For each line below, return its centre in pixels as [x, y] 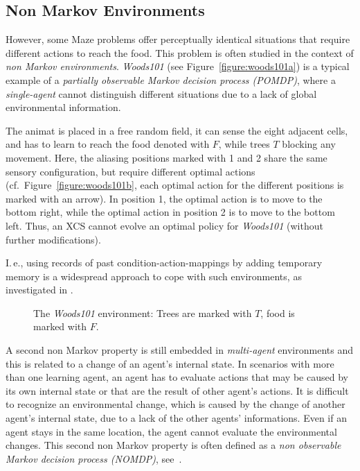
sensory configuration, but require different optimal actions [130, 171]
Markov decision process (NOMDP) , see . [94, 458]
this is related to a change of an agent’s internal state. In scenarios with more [170, 363]
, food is [278, 312]
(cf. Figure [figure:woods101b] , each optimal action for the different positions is [175, 185]
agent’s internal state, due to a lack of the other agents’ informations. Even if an [176, 418]
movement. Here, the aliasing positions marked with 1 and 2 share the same [166, 157]
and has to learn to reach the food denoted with [108, 144]
